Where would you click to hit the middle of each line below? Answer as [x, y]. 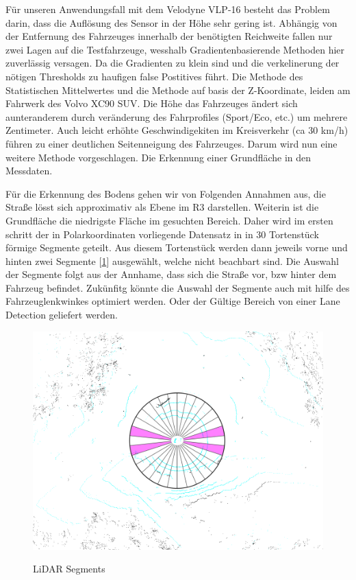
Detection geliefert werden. [62, 315]
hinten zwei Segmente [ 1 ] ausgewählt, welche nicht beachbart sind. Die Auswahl [172, 260]
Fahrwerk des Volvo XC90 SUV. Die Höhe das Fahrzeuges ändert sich [152, 103]
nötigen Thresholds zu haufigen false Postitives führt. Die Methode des [154, 76]
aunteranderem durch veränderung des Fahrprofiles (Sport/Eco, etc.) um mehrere [177, 116]
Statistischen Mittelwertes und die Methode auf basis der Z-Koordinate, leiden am [178, 90]
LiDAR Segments [69, 569]
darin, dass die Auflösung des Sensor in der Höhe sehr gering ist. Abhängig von [171, 22]
